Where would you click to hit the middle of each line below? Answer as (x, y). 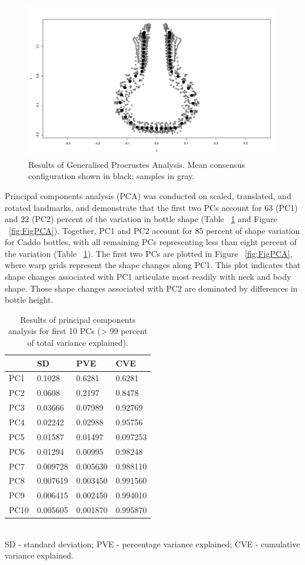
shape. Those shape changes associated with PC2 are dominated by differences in (151, 288)
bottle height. (29, 300)
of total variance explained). (78, 343)
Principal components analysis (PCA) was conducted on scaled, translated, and (148, 195)
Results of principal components (78, 319)
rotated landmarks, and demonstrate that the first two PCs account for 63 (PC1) (151, 207)
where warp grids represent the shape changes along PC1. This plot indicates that (153, 265)
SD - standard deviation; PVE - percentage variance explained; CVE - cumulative (152, 543)
